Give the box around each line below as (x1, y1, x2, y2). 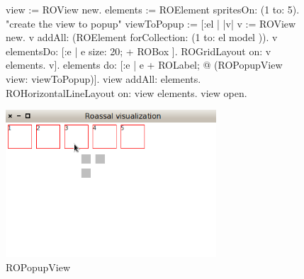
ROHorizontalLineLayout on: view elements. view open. (6, 85, 247, 100)
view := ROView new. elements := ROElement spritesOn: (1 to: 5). (6, 2, 300, 16)
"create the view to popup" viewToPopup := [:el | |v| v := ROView (6, 16, 296, 30)
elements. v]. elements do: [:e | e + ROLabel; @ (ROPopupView (6, 57, 283, 72)
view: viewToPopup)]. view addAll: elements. (6, 71, 201, 86)
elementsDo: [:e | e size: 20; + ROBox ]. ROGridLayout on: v (6, 43, 271, 58)
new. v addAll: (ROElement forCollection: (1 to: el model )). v (6, 30, 278, 45)
